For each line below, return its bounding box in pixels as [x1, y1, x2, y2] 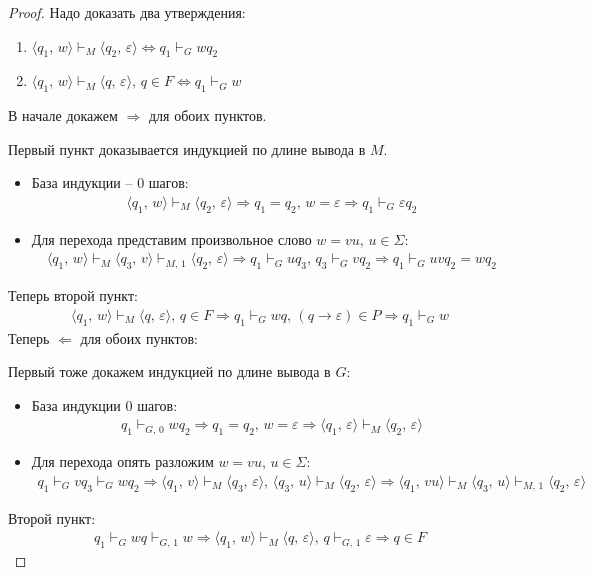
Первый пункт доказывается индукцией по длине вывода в [8, 138, 366, 159]
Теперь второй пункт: [8, 285, 138, 306]
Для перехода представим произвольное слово [31, 228, 312, 249]
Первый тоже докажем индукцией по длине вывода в [8, 361, 331, 382]
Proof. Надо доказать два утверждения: [8, 2, 246, 22]
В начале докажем [8, 105, 118, 126]
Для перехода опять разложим [31, 451, 214, 472]
